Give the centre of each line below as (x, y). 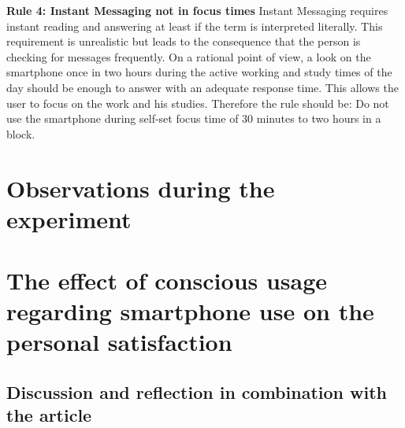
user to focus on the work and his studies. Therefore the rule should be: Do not (198, 103)
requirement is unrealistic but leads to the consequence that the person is (184, 41)
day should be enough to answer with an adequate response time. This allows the (202, 87)
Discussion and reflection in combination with (197, 392)
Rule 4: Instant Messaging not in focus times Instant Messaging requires (197, 10)
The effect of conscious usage (167, 280)
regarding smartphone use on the (190, 311)
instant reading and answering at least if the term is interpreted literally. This (195, 26)
